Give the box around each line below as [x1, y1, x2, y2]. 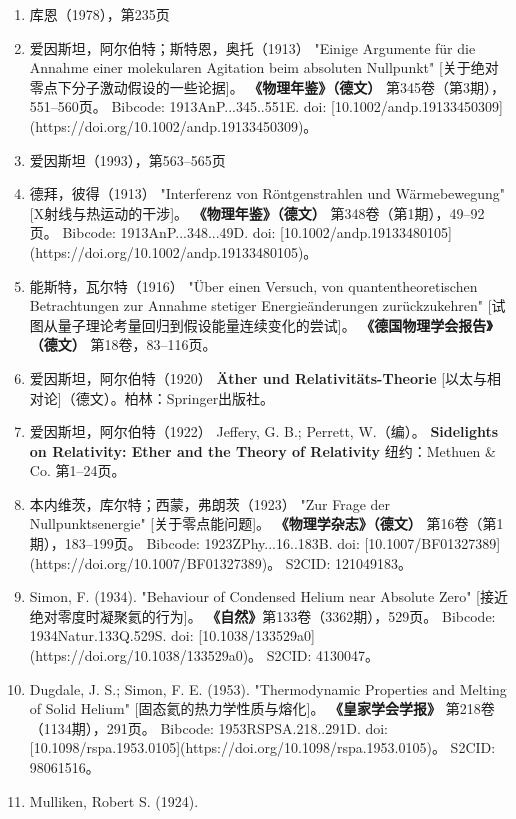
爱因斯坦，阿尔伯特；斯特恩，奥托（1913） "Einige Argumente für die [29, 37, 476, 58]
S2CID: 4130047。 [266, 645, 379, 666]
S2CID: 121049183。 [285, 552, 413, 573]
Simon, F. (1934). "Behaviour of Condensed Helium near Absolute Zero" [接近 [29, 586, 508, 607]
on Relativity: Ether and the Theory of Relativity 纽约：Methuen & [29, 440, 496, 461]
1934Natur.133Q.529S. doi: [29, 625, 194, 646]
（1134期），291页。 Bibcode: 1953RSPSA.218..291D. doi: [29, 717, 388, 738]
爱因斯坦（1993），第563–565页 [29, 149, 226, 170]
